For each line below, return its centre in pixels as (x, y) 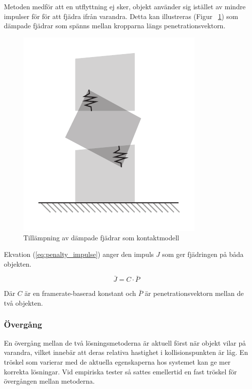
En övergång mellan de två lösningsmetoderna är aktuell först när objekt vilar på (125, 342)
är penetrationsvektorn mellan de (194, 293)
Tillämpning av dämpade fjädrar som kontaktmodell (101, 238)
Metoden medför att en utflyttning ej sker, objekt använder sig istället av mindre (125, 6)
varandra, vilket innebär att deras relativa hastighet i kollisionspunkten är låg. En (126, 352)
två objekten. (24, 302)
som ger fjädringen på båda (203, 254)
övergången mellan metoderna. (49, 381)
